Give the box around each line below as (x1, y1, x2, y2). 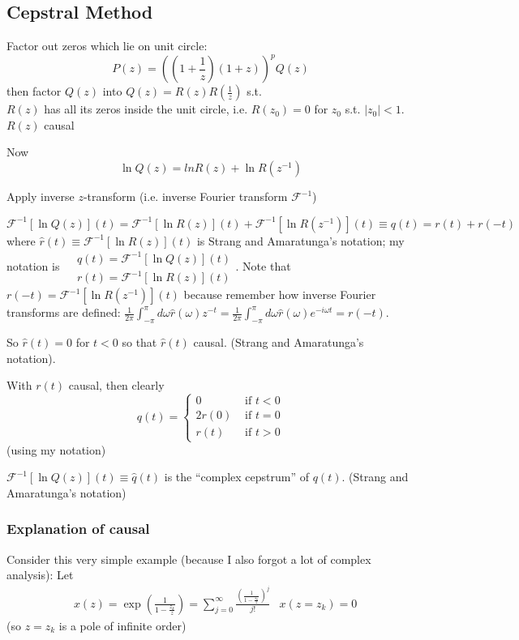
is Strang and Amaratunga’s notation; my (196, 232, 405, 249)
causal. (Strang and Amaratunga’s (193, 334, 364, 351)
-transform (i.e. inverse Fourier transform (83, 188, 288, 205)
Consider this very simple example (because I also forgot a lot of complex (6, 550, 371, 567)
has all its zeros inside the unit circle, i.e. (44, 100, 248, 117)
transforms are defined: (6, 304, 121, 321)
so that (122, 334, 157, 351)
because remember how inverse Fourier (183, 286, 376, 303)
